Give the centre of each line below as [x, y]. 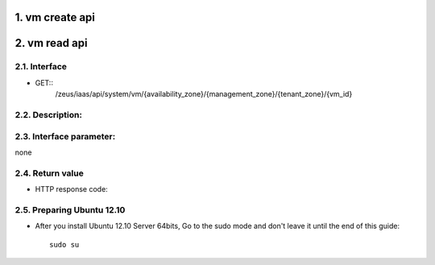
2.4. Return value [49, 173]
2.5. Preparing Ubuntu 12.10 [70, 209]
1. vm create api [55, 17]
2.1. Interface [41, 67]
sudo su [64, 244]
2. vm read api [51, 43]
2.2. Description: [48, 114]
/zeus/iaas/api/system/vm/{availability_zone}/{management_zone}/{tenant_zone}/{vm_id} [204, 94]
